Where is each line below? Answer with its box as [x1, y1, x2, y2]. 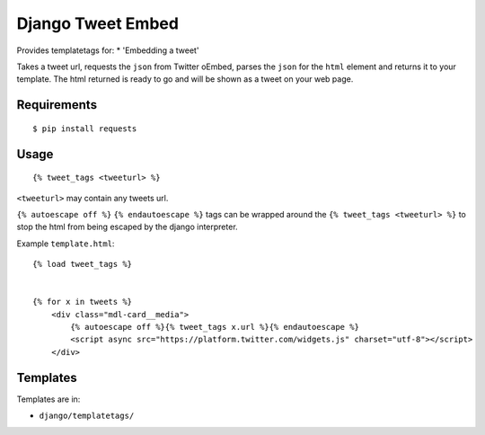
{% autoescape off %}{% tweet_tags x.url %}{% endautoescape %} [70, 322, 359, 333]
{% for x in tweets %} [32, 297, 133, 307]
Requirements [16, 97, 98, 112]
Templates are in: [16, 394, 81, 404]
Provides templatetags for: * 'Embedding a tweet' [16, 45, 199, 56]
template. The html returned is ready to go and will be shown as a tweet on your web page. [16, 74, 354, 84]
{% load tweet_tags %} [32, 259, 133, 270]
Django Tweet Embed [16, 13, 180, 33]
